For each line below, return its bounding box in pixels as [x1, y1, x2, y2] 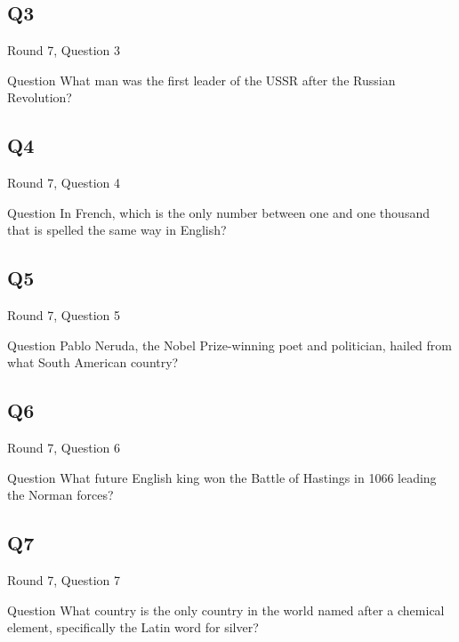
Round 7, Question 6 [7, 438, 121, 457]
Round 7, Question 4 [7, 173, 121, 192]
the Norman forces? [7, 486, 114, 504]
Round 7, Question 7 [7, 571, 121, 590]
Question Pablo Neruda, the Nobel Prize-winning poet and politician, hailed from [7, 335, 452, 354]
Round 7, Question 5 [7, 306, 121, 325]
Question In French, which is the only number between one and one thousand [7, 203, 430, 221]
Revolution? [7, 88, 72, 107]
